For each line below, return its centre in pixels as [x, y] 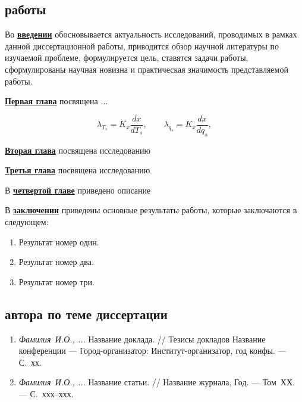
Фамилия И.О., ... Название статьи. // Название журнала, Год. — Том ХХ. [157, 382]
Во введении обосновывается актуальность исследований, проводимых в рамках [151, 34]
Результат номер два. [56, 262]
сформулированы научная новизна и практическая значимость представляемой [147, 69]
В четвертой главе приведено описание [78, 190]
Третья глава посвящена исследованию [78, 170]
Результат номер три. [56, 281]
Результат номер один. [59, 241]
